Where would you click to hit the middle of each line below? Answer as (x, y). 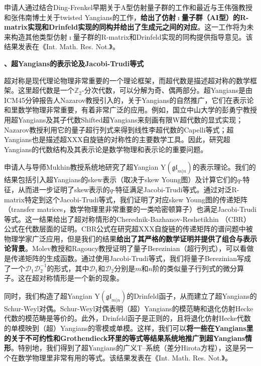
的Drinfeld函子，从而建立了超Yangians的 (192, 295)
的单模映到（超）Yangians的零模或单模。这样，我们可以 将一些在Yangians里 (129, 328)
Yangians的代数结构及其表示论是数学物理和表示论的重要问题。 (106, 149)
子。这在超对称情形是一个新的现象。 (64, 278)
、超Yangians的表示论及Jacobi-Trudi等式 (74, 63)
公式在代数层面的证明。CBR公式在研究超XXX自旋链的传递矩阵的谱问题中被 (128, 229)
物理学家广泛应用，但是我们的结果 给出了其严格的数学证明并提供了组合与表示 (130, 238)
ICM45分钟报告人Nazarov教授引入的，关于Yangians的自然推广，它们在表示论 (129, 100)
